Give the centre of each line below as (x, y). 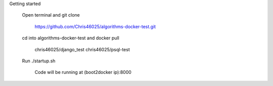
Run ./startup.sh (39, 61)
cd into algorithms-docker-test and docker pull (71, 38)
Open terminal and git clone (51, 15)
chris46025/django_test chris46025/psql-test (82, 49)
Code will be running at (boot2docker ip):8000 (83, 72)
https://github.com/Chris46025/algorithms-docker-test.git (95, 26)
